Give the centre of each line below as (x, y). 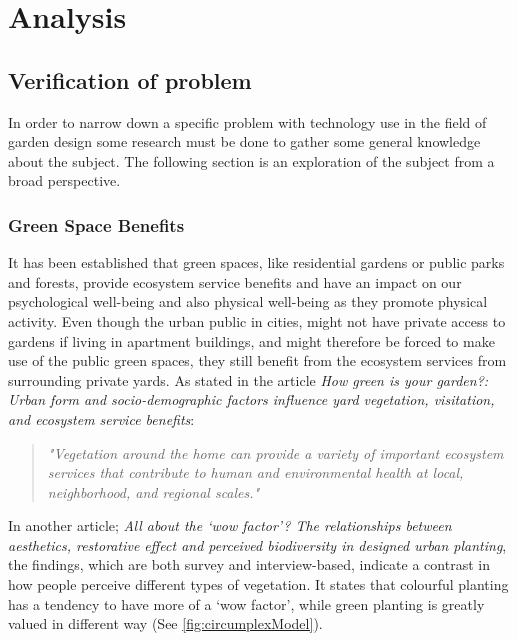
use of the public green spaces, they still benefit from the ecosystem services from (257, 360)
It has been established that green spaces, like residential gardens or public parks (256, 262)
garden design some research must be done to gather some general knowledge (244, 141)
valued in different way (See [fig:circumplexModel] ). (165, 623)
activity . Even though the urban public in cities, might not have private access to (257, 320)
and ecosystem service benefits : (101, 418)
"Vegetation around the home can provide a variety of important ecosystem (275, 452)
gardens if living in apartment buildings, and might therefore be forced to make (251, 340)
